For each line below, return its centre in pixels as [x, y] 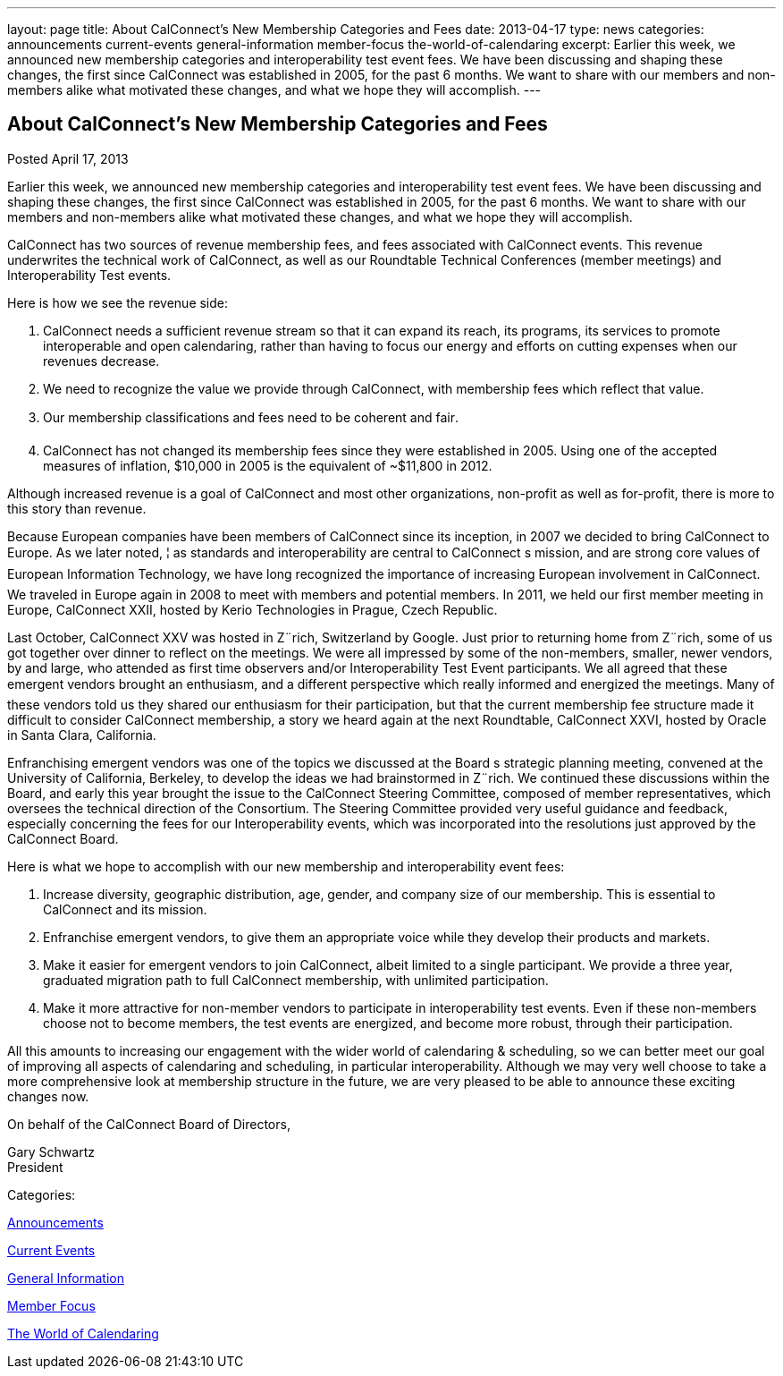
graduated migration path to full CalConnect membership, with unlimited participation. [296, 980]
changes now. [48, 1096]
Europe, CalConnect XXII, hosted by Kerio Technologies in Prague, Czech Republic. [253, 609]
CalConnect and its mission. [125, 909]
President [35, 1167]
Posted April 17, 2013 [68, 158]
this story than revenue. [77, 508]
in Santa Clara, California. [82, 735]
